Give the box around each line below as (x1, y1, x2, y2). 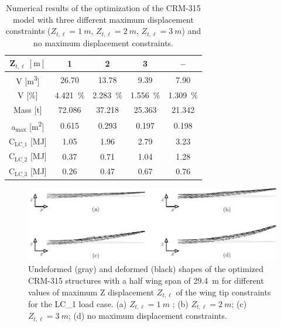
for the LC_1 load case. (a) (28, 298, 127, 309)
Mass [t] (13, 104, 42, 116)
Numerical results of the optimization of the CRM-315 (6, 2, 201, 13)
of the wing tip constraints (176, 285, 271, 298)
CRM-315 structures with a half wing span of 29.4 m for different (28, 274, 264, 286)
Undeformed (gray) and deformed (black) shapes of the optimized (28, 263, 264, 275)
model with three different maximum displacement (13, 13, 194, 25)
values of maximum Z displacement (28, 285, 155, 298)
